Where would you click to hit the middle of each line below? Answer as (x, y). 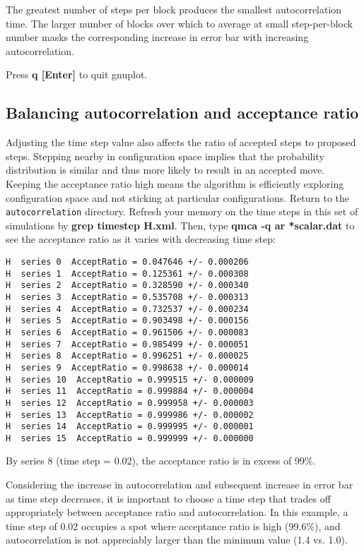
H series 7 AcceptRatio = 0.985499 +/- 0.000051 (127, 344)
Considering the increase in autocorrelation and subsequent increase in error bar (180, 485)
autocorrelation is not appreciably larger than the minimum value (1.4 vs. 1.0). (177, 540)
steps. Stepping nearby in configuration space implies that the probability (165, 156)
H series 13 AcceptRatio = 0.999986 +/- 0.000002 (130, 415)
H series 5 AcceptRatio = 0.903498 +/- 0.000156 (127, 321)
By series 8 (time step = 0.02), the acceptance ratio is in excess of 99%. (161, 461)
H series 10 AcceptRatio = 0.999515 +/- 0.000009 (130, 379)
